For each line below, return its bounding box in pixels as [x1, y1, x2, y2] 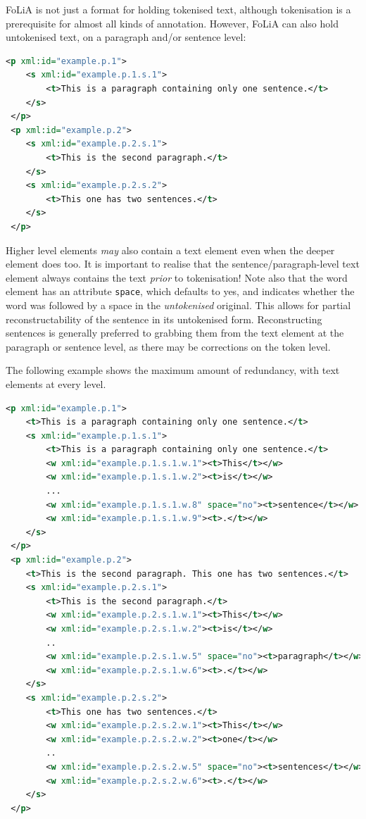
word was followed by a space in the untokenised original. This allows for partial [6, 297, 351, 312]
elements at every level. [6, 376, 106, 391]
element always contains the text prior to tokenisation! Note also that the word [6, 270, 348, 285]
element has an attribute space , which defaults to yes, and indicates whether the [6, 284, 355, 299]
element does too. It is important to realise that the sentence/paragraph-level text [6, 256, 360, 271]
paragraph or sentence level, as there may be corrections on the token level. [6, 339, 331, 354]
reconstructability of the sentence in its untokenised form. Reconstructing [6, 311, 322, 326]
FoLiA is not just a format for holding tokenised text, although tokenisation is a [6, 2, 351, 16]
